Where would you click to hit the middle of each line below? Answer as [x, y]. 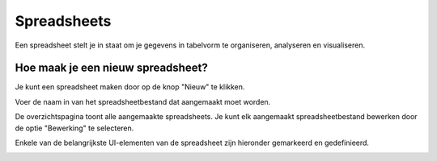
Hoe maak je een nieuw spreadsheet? [111, 68]
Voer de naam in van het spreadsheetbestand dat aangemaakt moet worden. [143, 101]
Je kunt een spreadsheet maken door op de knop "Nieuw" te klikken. [130, 87]
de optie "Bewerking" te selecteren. [74, 128]
